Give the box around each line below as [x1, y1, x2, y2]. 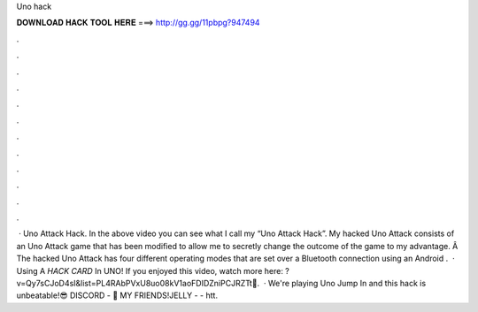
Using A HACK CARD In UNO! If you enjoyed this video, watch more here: [16, 265, 283, 276]
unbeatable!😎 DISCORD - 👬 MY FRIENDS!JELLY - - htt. [16, 290, 219, 301]
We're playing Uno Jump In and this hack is [267, 278, 427, 289]
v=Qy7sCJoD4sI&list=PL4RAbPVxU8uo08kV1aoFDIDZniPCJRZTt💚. [16, 278, 260, 289]
